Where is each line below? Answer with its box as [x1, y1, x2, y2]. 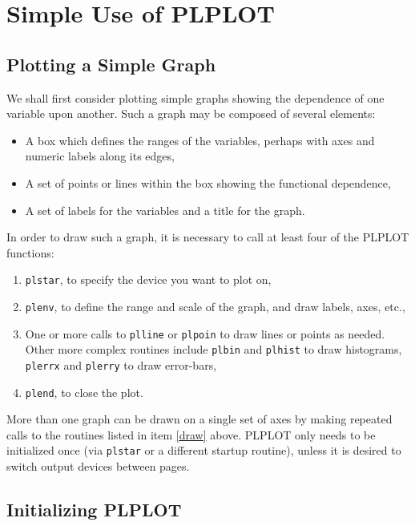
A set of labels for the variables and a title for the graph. [25, 201, 305, 218]
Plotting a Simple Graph [6, 51, 216, 76]
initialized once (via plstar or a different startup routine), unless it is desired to [6, 442, 401, 459]
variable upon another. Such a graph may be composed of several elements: [6, 105, 376, 122]
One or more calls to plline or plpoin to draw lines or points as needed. [25, 325, 385, 342]
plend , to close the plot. [25, 383, 143, 400]
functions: [6, 244, 54, 261]
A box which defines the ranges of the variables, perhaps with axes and [25, 131, 375, 148]
